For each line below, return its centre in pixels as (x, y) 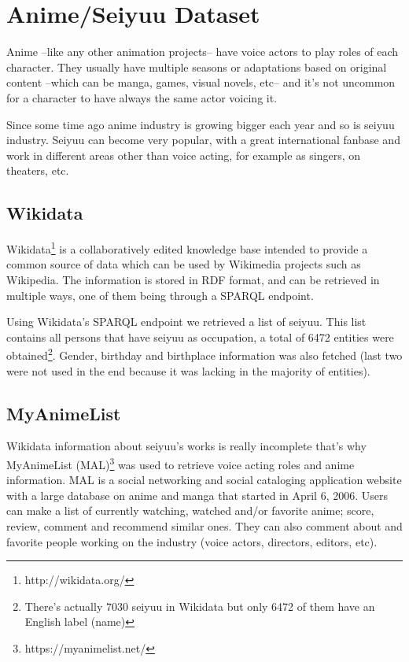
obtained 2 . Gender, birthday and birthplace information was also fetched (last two (204, 354)
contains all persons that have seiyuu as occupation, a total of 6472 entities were (200, 337)
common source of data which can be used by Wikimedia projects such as (184, 264)
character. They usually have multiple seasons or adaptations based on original (197, 67)
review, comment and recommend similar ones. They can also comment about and (204, 525)
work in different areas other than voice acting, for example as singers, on (184, 155)
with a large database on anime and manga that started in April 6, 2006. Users (197, 495)
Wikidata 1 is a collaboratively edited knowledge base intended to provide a (187, 248)
